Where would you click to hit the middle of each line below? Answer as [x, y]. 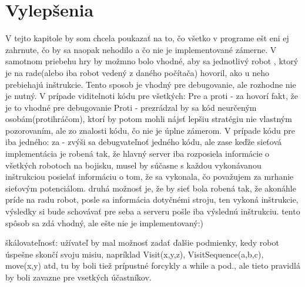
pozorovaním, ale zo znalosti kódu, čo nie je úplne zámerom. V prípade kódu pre [150, 130]
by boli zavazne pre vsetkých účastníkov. [78, 277]
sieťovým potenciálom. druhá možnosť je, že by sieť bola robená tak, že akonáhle [151, 188]
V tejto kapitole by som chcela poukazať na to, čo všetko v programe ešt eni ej [147, 38]
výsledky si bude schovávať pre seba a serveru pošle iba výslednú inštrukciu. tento [153, 211]
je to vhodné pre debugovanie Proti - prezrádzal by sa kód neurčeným [131, 107]
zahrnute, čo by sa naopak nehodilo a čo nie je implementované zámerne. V [141, 49]
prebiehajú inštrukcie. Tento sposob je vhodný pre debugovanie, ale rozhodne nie [151, 84]
